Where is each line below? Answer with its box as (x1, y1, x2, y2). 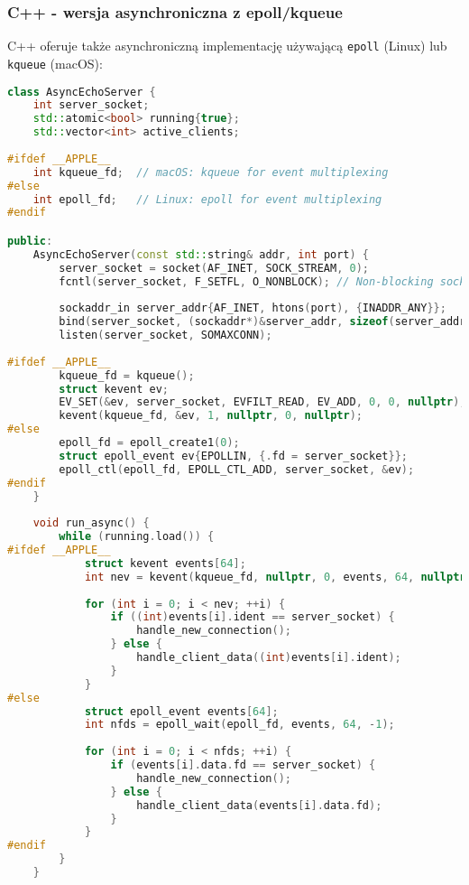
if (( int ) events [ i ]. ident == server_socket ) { (110, 610, 395, 624)
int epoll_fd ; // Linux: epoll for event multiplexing (32, 192, 382, 206)
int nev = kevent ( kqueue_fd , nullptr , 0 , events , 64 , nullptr (84, 570, 466, 583)
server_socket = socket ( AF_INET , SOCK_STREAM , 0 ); (59, 261, 370, 275)
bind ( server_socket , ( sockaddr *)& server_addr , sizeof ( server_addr (59, 315, 466, 329)
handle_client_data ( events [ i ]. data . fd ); (136, 798, 382, 812)
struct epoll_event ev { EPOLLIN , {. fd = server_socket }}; (59, 449, 408, 462)
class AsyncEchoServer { (7, 85, 156, 98)
